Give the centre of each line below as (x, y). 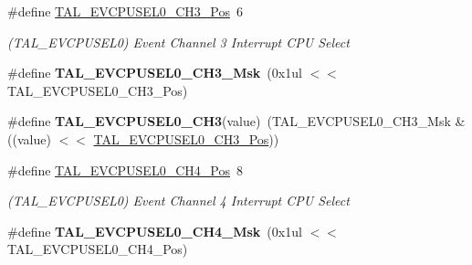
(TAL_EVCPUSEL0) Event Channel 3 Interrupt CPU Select (178, 42)
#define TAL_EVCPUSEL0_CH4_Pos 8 (125, 170)
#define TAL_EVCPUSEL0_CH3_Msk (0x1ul (155, 73)
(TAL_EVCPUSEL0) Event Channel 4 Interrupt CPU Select (178, 201)
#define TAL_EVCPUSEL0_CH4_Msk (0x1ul (155, 231)
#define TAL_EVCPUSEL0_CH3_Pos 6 (125, 11)
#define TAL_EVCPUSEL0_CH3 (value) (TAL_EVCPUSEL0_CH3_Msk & (236, 121)
